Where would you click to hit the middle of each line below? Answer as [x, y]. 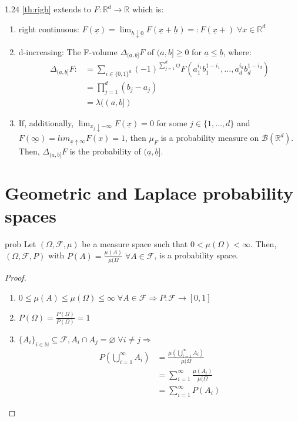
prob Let [21, 243]
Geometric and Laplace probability [149, 192]
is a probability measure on [210, 138]
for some [172, 122]
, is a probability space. [196, 255]
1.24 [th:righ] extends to [48, 9]
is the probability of [105, 151]
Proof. [16, 277]
